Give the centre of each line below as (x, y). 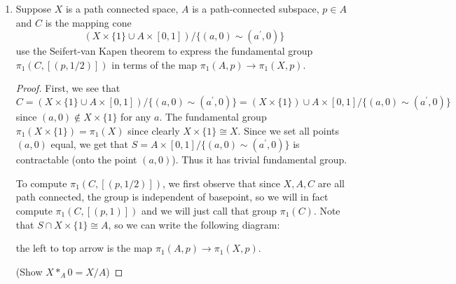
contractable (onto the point (76, 160)
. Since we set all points (289, 130)
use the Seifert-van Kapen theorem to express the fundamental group (164, 51)
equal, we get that (89, 144)
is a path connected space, (122, 8)
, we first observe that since (221, 183)
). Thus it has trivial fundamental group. (260, 160)
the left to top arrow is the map (84, 248)
